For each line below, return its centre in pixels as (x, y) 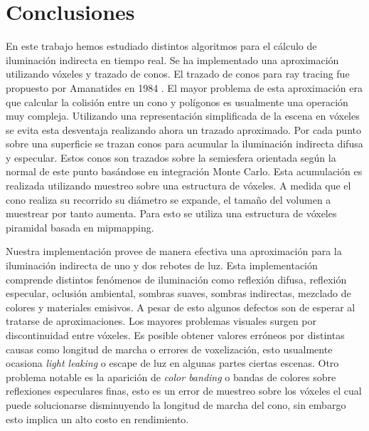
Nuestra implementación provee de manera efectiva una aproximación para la (174, 251)
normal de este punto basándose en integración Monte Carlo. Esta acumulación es (184, 171)
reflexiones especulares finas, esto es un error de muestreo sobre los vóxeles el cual (184, 391)
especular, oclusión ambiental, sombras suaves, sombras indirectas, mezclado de (178, 293)
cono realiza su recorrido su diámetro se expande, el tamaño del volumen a (169, 199)
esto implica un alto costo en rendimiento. (97, 419)
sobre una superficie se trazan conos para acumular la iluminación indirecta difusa (184, 144)
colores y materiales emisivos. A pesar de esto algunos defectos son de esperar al (181, 307)
